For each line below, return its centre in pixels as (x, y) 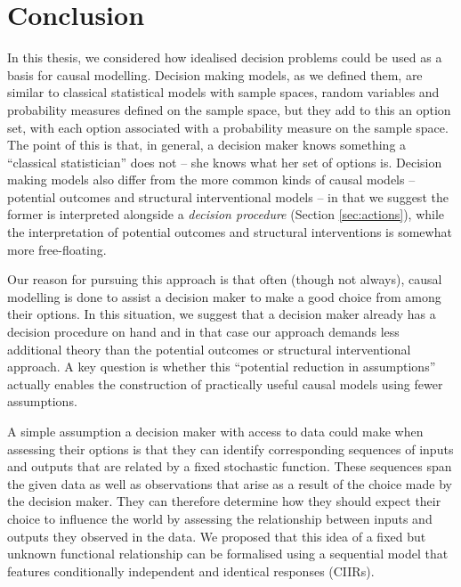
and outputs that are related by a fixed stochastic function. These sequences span (230, 466)
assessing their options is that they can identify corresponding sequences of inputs (230, 448)
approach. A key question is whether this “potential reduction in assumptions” (222, 367)
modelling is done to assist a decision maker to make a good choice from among (224, 296)
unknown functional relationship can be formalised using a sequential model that (228, 554)
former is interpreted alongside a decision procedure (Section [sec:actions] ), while (226, 214)
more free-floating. (57, 249)
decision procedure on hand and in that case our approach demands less (203, 332)
